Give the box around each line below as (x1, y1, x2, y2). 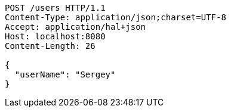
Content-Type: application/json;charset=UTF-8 (5, 13, 226, 22)
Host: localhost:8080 (5, 32, 106, 41)
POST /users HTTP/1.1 (5, 3, 106, 13)
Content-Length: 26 (5, 41, 96, 51)
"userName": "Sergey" (14, 70, 116, 79)
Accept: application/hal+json (5, 22, 146, 32)
